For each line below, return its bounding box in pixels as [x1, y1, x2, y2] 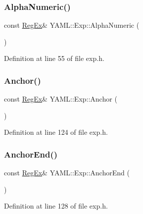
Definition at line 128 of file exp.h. [4, 201, 108, 211]
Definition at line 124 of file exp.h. [4, 127, 108, 137]
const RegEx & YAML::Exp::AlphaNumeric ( [4, 20, 140, 30]
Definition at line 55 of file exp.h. [4, 53, 104, 63]
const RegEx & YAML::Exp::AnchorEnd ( [4, 167, 130, 178]
